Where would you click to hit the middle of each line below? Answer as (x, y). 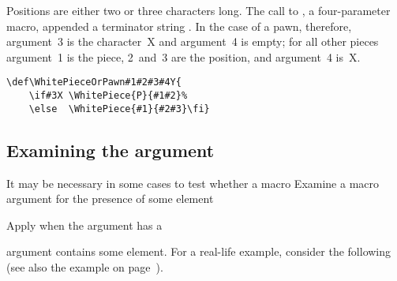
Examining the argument (110, 150)
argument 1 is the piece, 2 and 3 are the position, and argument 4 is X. (184, 56)
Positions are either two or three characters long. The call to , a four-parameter (198, 10)
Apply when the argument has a (84, 225)
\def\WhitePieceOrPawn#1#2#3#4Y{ (94, 82)
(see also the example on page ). (85, 266)
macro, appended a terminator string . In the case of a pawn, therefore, (179, 26)
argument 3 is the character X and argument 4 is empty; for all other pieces (193, 41)
